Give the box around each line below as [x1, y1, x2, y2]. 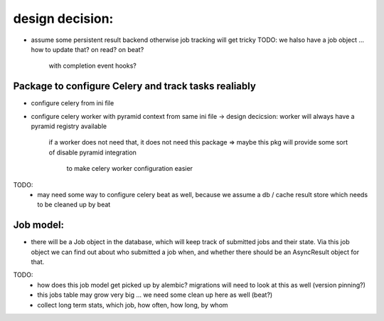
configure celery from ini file [31, 99, 114, 107]
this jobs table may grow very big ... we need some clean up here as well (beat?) [37, 290, 273, 299]
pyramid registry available [31, 122, 107, 131]
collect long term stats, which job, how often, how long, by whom [37, 300, 228, 309]
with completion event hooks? [48, 61, 137, 70]
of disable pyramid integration [48, 148, 137, 157]
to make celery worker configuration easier [66, 164, 193, 173]
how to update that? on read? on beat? [31, 45, 144, 53]
